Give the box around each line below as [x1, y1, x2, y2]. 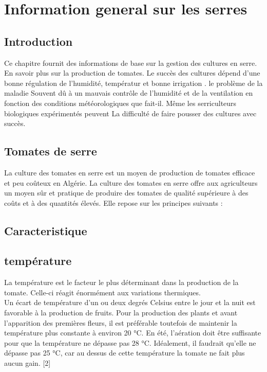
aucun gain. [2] [4, 358, 51, 368]
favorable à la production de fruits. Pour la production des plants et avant [4, 307, 238, 318]
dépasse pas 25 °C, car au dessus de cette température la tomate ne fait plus [4, 347, 245, 358]
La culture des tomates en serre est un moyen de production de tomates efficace [4, 167, 255, 178]
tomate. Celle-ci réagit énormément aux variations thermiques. [4, 287, 201, 297]
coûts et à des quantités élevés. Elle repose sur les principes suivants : [4, 197, 223, 208]
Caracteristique [4, 222, 87, 238]
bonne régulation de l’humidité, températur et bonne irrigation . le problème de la [4, 77, 263, 88]
